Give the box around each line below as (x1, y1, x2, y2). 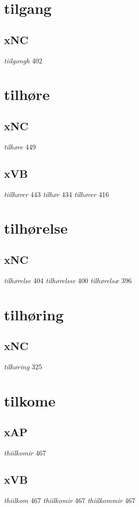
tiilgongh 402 (4, 55, 43, 65)
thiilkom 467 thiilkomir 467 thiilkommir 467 (4, 495, 136, 505)
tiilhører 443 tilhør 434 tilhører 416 (4, 189, 109, 199)
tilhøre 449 (4, 141, 36, 152)
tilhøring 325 (4, 361, 43, 371)
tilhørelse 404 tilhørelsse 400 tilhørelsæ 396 (4, 275, 132, 285)
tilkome (4, 390, 56, 410)
